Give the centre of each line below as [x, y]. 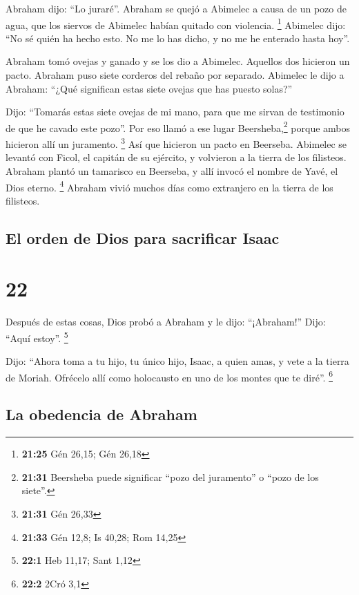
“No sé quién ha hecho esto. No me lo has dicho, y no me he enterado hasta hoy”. [178, 38]
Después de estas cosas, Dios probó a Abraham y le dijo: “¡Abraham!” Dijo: [166, 322]
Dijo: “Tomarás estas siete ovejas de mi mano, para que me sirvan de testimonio [175, 112]
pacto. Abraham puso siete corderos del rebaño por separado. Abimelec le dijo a [175, 75]
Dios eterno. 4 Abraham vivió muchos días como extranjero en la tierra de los [169, 186]
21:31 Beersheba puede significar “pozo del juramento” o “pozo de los [170, 476]
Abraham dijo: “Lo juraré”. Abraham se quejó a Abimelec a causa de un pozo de [176, 8]
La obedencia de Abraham [101, 414]
